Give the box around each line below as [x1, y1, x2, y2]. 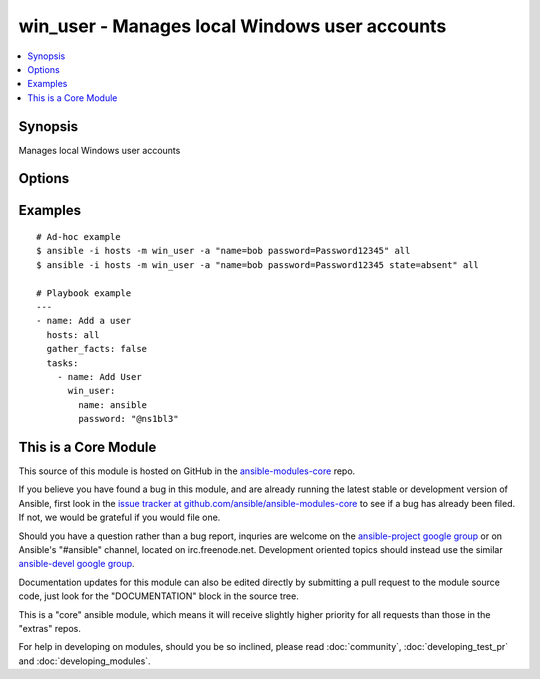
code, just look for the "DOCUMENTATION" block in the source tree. [18, 590, 299, 602]
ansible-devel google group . [18, 558, 135, 570]
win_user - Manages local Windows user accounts [18, 15, 447, 37]
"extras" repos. [18, 622, 82, 634]
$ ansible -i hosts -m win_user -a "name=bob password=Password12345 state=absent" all [36, 259, 480, 270]
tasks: [46, 357, 79, 369]
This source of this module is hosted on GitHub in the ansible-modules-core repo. [18, 465, 356, 477]
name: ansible [78, 399, 148, 410]
